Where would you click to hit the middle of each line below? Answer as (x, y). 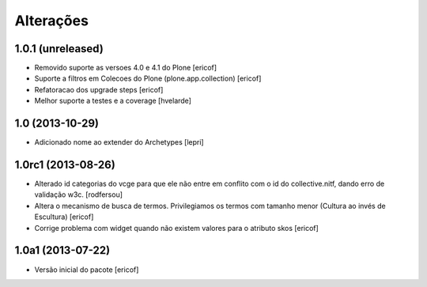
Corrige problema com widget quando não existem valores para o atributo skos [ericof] (177, 228)
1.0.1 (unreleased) (59, 49)
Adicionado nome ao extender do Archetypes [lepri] (119, 142)
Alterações (51, 21)
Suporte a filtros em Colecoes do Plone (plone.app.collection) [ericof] (148, 78)
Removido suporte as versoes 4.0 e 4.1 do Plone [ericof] (126, 68)
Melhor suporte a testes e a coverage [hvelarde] (113, 101)
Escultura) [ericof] (64, 217)
